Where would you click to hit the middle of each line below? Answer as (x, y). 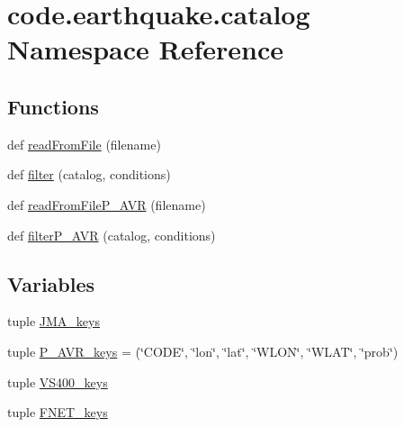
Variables (51, 283)
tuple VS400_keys (58, 382)
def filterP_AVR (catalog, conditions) (112, 235)
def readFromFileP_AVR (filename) (107, 204)
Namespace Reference (145, 49)
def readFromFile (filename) (84, 144)
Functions (53, 106)
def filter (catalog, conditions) (89, 174)
